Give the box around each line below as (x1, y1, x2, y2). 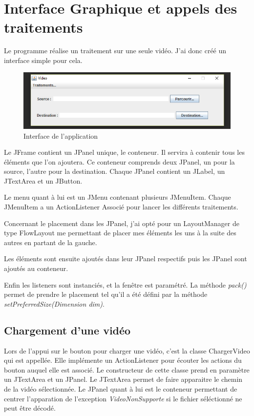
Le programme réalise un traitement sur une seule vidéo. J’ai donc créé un (4, 45, 227, 56)
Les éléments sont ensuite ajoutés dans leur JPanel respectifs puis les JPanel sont (4, 253, 247, 264)
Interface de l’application (23, 130, 98, 141)
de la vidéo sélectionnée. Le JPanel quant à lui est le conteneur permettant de (4, 383, 237, 394)
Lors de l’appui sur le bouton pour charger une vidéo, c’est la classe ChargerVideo (4, 345, 250, 355)
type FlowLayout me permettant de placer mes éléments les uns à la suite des (4, 228, 236, 238)
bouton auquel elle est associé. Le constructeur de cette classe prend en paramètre (4, 364, 250, 374)
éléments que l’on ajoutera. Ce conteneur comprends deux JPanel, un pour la (4, 156, 235, 166)
